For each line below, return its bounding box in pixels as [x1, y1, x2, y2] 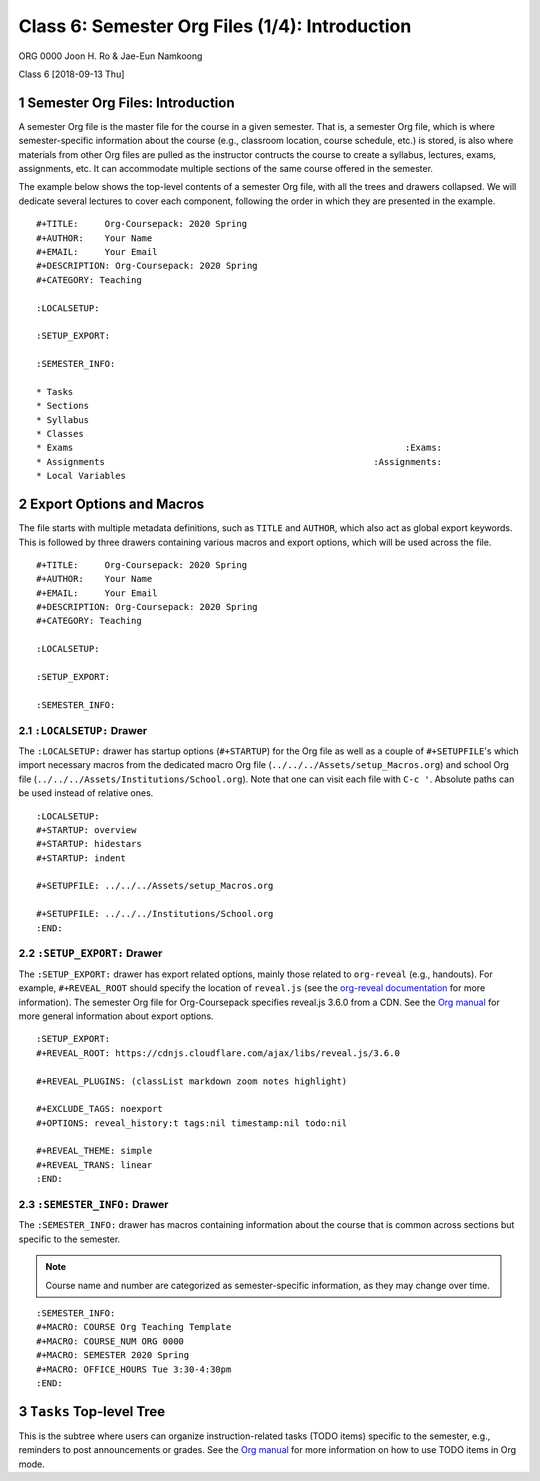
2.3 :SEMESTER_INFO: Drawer [18, 1198, 169, 1212]
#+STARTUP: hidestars [36, 838, 142, 850]
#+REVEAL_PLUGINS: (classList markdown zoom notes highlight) [36, 1075, 348, 1087]
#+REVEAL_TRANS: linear [36, 1159, 153, 1170]
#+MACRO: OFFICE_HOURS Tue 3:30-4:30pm [36, 1363, 232, 1375]
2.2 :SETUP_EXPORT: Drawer [18, 946, 163, 960]
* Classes [36, 428, 84, 440]
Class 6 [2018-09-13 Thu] [18, 68, 125, 80]
